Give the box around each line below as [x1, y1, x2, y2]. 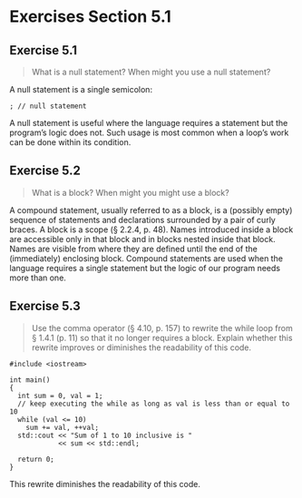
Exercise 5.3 [9, 298, 82, 314]
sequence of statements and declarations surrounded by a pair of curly [9, 214, 277, 225]
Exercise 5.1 [9, 43, 78, 58]
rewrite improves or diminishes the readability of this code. [31, 342, 252, 353]
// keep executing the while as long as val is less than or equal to [17, 399, 290, 408]
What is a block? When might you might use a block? [31, 187, 229, 198]
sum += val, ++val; [25, 423, 100, 432]
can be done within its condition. [9, 137, 132, 147]
